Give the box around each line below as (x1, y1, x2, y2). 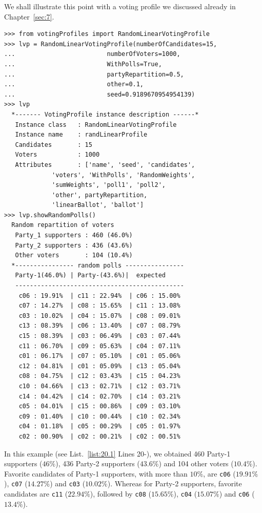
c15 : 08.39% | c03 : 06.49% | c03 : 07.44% (18, 332, 180, 339)
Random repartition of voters (11, 221, 114, 229)
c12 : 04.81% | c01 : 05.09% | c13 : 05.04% (18, 362, 180, 370)
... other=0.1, (4, 81, 144, 88)
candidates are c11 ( (4, 488, 68, 499)
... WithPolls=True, (4, 60, 162, 68)
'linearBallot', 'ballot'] (52, 201, 144, 209)
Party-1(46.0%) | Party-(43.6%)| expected (15, 272, 166, 279)
